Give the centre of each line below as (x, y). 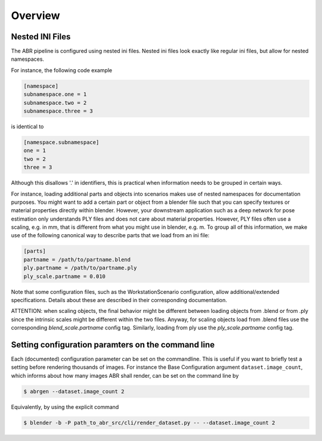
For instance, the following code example (62, 70)
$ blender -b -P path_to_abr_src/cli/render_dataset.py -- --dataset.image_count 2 (149, 423)
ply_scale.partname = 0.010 (64, 276)
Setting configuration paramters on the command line (113, 345)
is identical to (27, 126)
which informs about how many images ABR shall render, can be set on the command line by (125, 375)
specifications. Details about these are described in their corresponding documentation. (119, 300)
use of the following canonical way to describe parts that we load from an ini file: (110, 235)
